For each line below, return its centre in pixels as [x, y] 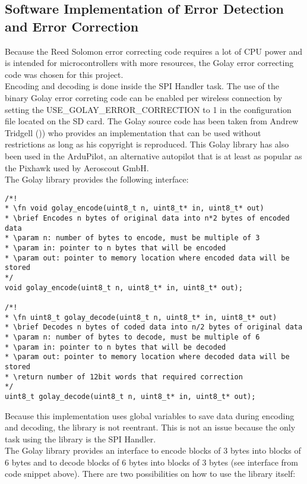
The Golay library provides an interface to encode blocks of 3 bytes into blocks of [153, 450]
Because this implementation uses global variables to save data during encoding [150, 415]
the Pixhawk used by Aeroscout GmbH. [77, 167]
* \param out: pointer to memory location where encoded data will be [147, 258]
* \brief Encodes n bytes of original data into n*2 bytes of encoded [147, 219]
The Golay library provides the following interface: [97, 179]
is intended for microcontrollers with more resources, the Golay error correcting [149, 63]
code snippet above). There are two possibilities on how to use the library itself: [150, 474]
